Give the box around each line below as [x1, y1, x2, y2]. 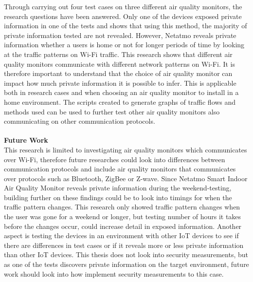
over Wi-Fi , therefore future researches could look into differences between [4, 154, 225, 164]
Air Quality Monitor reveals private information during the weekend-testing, [4, 183, 232, 193]
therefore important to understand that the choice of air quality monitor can [4, 68, 233, 78]
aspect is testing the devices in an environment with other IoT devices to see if [4, 230, 239, 241]
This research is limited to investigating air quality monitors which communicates [4, 144, 247, 154]
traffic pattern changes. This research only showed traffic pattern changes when [4, 202, 240, 212]
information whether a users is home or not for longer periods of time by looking [4, 39, 245, 50]
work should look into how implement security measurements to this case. [4, 268, 224, 279]
